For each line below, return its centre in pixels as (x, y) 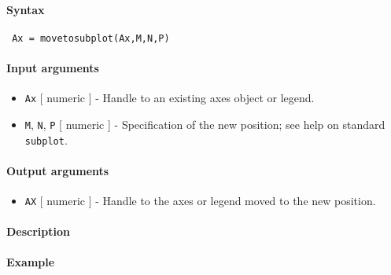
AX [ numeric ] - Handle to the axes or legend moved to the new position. (200, 201)
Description (39, 231)
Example (31, 262)
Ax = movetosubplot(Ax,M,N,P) (91, 38)
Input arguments (53, 68)
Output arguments (58, 170)
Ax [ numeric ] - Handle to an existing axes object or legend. (170, 98)
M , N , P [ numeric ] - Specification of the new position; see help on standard (205, 124)
